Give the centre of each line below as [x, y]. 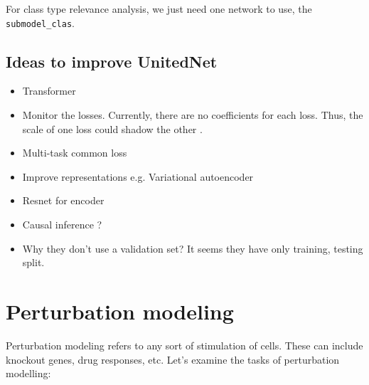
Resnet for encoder [63, 200]
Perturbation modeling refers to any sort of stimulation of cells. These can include [184, 345]
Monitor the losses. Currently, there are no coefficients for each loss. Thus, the [193, 115]
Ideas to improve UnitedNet [112, 61]
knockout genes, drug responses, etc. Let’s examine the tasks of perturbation [173, 359]
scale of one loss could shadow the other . [112, 128]
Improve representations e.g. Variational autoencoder [138, 176]
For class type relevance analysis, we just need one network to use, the [159, 9]
